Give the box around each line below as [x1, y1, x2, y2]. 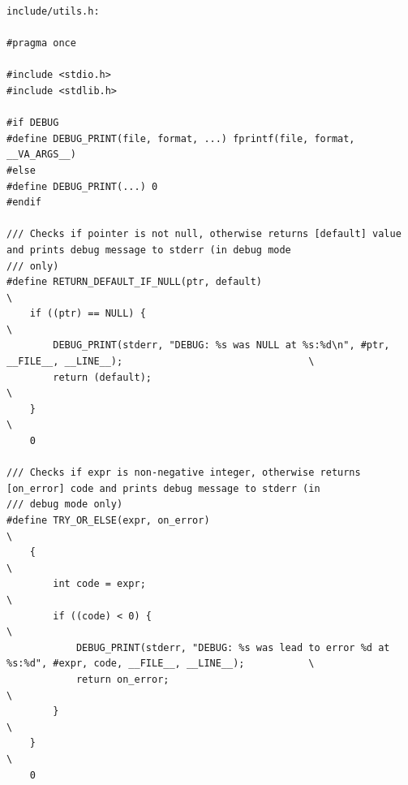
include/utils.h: [6, 6, 100, 17]
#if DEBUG [6, 117, 59, 129]
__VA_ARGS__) [6, 149, 76, 161]
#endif [6, 196, 41, 209]
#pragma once [6, 37, 76, 50]
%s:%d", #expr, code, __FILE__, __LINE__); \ [6, 658, 315, 670]
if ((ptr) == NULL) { [29, 308, 146, 320]
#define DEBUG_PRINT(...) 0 [6, 180, 158, 192]
